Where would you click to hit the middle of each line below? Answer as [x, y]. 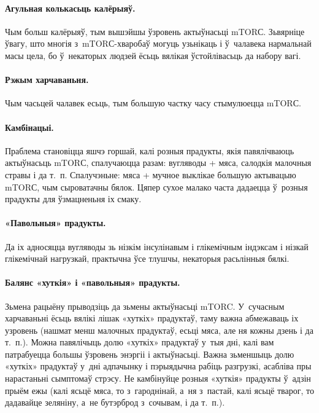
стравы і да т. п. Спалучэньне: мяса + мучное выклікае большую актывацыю [151, 174]
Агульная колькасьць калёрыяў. [70, 8]
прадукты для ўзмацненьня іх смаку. [73, 199]
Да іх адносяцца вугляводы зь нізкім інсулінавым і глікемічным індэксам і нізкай [157, 246]
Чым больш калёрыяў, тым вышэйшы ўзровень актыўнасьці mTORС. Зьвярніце [155, 31]
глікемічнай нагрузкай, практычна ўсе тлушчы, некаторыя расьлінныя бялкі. [147, 258]
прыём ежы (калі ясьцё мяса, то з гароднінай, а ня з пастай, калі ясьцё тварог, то [159, 390]
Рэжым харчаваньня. [47, 80]
